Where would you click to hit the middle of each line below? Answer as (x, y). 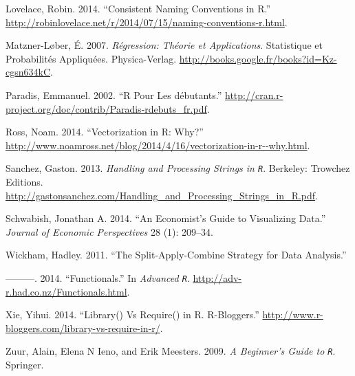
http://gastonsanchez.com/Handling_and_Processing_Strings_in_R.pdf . (162, 195)
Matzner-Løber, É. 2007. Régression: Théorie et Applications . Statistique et (164, 45)
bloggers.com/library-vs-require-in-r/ (83, 328)
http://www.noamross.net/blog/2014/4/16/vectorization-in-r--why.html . (158, 145)
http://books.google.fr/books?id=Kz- (258, 58)
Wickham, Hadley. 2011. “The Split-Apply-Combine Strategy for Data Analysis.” (176, 255)
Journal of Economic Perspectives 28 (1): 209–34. (110, 231)
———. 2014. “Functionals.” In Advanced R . (98, 277)
